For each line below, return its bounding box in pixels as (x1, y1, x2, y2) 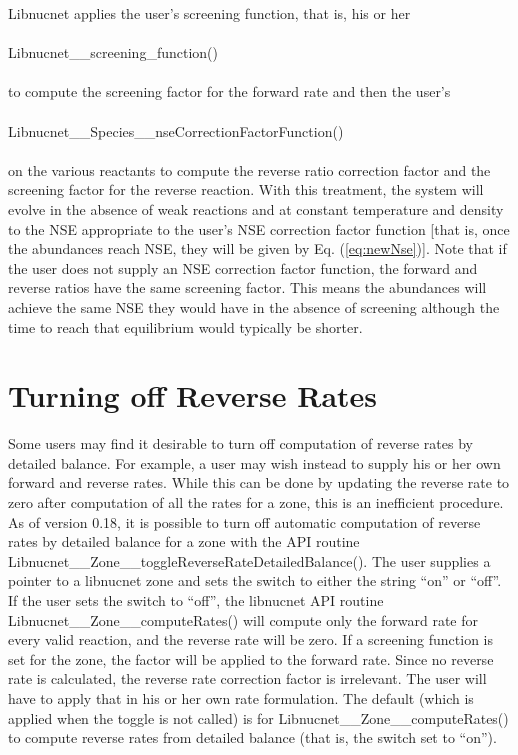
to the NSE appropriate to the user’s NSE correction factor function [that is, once (8, 218, 510, 239)
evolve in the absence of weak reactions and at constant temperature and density (8, 198, 504, 219)
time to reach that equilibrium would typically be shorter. (8, 316, 363, 337)
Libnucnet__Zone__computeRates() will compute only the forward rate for (8, 609, 479, 630)
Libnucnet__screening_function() (8, 42, 218, 63)
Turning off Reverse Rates (8, 375, 378, 416)
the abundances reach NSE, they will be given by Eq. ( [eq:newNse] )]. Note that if (8, 238, 507, 259)
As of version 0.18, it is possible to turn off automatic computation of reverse (8, 511, 481, 532)
